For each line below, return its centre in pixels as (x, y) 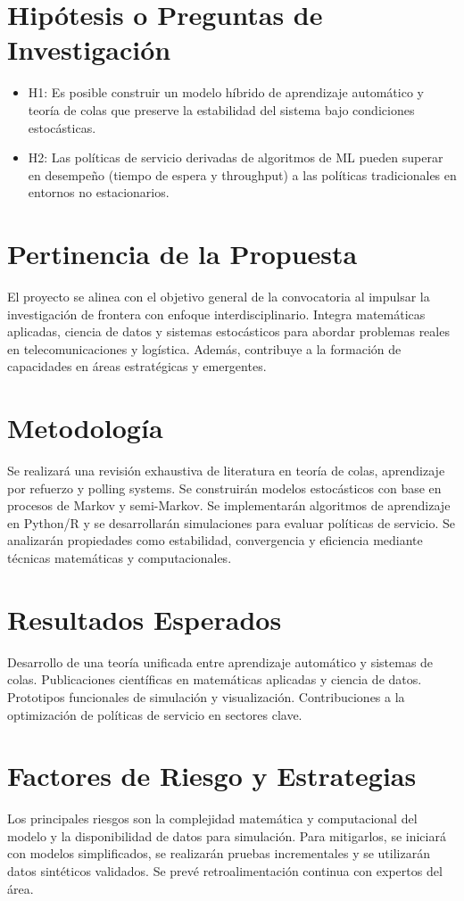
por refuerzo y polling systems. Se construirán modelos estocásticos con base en (224, 488)
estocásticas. (62, 127)
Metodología (85, 428)
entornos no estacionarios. (99, 192)
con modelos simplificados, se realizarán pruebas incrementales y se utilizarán (219, 853)
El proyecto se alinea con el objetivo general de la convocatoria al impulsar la (219, 296)
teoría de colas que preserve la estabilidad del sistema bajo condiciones (221, 109)
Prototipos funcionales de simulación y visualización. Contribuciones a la (206, 696)
